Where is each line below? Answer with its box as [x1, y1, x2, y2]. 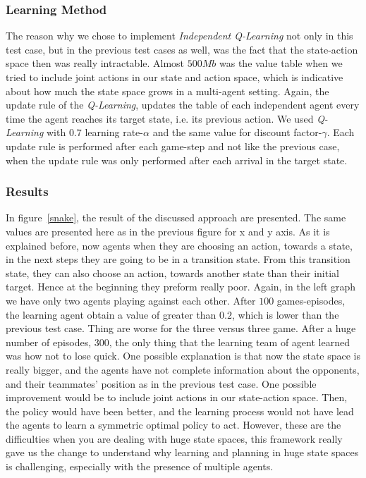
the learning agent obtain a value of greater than [6, 307, 216, 321]
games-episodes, [276, 293, 346, 307]
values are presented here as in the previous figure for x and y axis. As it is [6, 223, 330, 238]
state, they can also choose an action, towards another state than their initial [6, 265, 339, 280]
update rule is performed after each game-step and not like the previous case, [6, 138, 340, 153]
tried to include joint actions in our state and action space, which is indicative [6, 70, 343, 84]
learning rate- [85, 125, 143, 140]
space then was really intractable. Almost [6, 56, 185, 71]
